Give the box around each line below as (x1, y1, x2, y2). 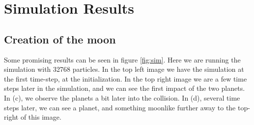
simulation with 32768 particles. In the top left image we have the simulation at (4, 64, 244, 74)
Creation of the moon (4, 31, 116, 46)
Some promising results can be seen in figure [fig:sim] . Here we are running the (4, 54, 241, 64)
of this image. (20, 112, 61, 122)
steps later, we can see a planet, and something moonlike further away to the (4, 102, 236, 112)
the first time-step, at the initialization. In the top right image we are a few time (4, 73, 247, 83)
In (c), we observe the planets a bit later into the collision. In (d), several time (4, 92, 240, 103)
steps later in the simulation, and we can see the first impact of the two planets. (4, 83, 245, 93)
